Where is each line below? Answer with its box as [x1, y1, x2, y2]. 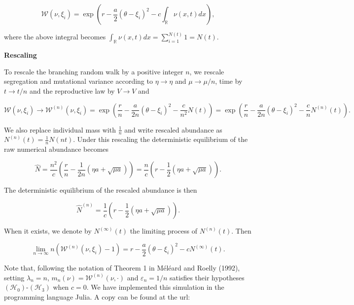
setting [4, 272, 25, 282]
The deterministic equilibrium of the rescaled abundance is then [4, 185, 197, 195]
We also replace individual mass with [4, 124, 116, 135]
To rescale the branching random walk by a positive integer [4, 66, 183, 76]
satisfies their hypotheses [170, 272, 245, 282]
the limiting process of [130, 226, 197, 236]
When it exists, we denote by [4, 226, 92, 236]
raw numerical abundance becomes [4, 144, 109, 154]
